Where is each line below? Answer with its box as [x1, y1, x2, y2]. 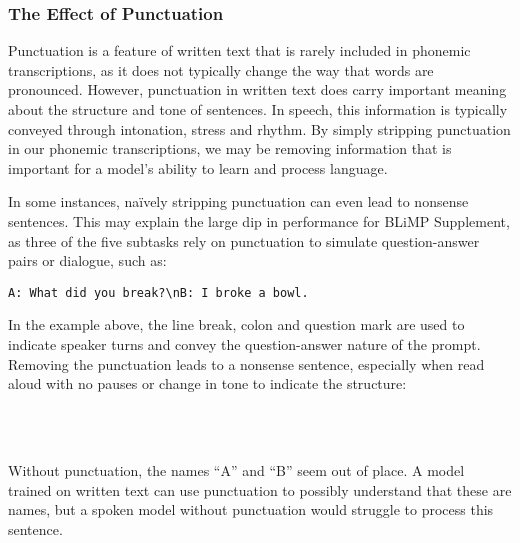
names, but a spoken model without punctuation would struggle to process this [8, 499, 494, 520]
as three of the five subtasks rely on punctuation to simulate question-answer [8, 230, 480, 251]
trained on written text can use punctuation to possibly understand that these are [8, 479, 512, 500]
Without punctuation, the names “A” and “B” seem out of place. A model [8, 459, 465, 480]
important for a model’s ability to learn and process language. [8, 157, 388, 178]
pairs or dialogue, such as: [8, 250, 167, 271]
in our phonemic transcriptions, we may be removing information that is [8, 138, 452, 159]
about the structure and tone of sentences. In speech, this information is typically [8, 99, 508, 119]
